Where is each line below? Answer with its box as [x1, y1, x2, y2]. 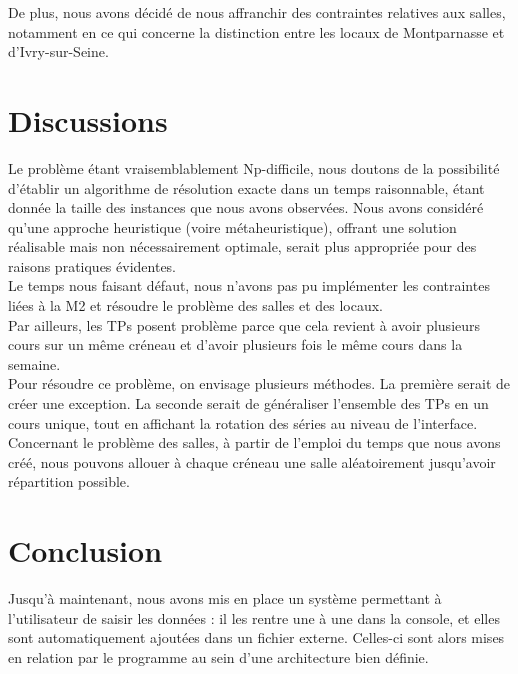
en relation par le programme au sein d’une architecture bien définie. [8, 646, 429, 667]
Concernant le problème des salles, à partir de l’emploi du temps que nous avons [8, 432, 501, 453]
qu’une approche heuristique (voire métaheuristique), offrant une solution [8, 216, 457, 237]
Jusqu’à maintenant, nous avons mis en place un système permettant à [8, 588, 442, 609]
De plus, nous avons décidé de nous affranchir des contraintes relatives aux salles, [8, 2, 506, 22]
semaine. [8, 353, 61, 374]
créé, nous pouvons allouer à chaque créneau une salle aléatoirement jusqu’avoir [8, 451, 496, 472]
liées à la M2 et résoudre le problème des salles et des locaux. [8, 295, 384, 316]
